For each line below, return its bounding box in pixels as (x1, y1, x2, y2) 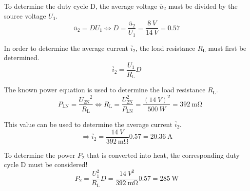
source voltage (4, 10, 46, 21)
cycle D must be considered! (4, 159, 88, 170)
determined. (4, 52, 39, 63)
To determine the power (4, 149, 76, 160)
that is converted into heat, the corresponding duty (87, 149, 240, 160)
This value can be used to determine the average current (4, 119, 173, 129)
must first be (208, 42, 247, 53)
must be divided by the (168, 1, 238, 11)
